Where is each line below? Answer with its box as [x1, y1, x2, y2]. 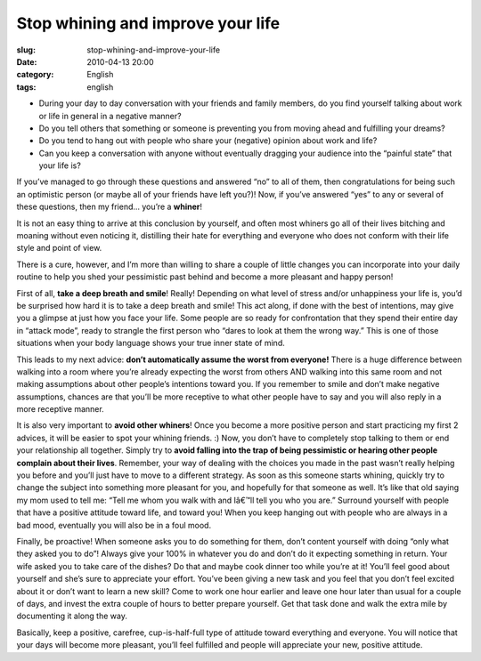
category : [16, 69, 54, 80]
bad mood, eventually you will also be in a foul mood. [16, 520, 212, 530]
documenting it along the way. [16, 610, 128, 622]
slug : [16, 44, 36, 55]
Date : [16, 56, 37, 67]
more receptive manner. [16, 404, 104, 415]
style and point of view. [16, 243, 102, 254]
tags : [16, 81, 37, 93]
